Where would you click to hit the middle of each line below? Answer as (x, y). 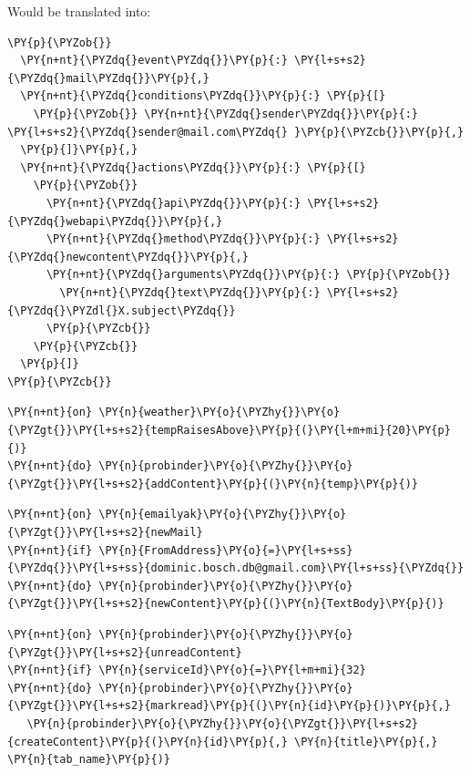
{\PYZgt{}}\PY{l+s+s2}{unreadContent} (125, 652)
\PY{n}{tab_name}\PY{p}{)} (89, 760)
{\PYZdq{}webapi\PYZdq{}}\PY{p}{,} (115, 221)
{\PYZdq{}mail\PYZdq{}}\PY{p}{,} (108, 78)
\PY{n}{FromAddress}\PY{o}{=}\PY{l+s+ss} (226, 550)
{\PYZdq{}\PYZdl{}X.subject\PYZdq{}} (122, 310)
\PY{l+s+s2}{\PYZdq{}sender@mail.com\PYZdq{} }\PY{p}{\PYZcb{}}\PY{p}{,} (236, 132)
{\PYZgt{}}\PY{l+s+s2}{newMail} (105, 533)
